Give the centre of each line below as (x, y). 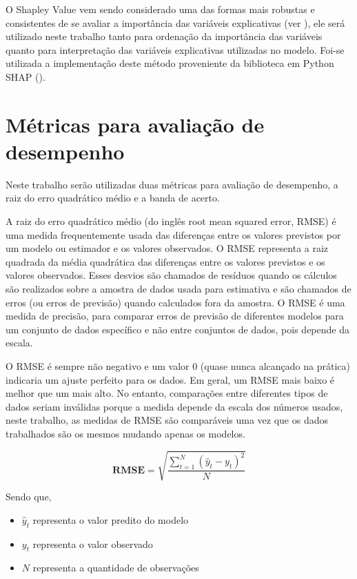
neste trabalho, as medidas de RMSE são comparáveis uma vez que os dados (167, 420)
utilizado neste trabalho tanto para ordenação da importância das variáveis (164, 36)
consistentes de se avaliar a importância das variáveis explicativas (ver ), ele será (175, 22)
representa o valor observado (93, 543)
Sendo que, (29, 497)
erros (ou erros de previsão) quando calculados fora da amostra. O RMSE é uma (175, 302)
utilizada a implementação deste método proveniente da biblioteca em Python (170, 63)
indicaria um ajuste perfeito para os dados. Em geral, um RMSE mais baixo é (170, 379)
